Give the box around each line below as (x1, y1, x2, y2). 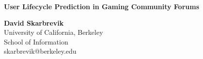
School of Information (4, 36, 68, 46)
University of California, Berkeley (4, 27, 103, 37)
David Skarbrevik (4, 17, 64, 28)
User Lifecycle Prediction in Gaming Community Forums (4, 1, 200, 11)
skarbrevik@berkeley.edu (4, 46, 77, 56)
